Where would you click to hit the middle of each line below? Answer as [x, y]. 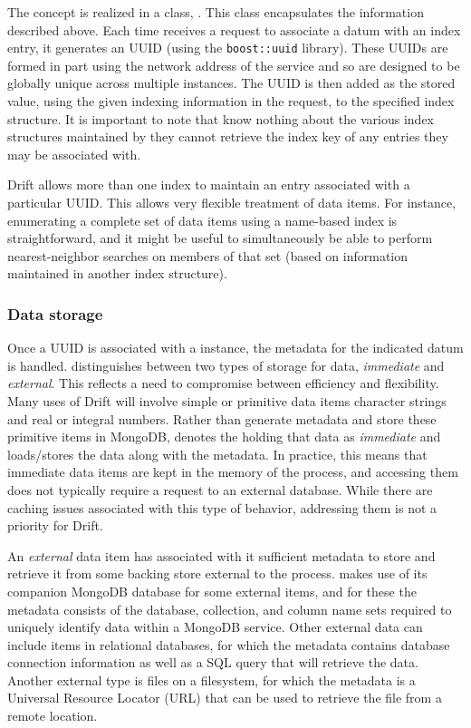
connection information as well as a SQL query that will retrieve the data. [213, 662]
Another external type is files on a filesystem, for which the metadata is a [211, 679]
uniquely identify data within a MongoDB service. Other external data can [215, 627]
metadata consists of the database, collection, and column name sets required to [230, 609]
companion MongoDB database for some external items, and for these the [212, 591]
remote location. [53, 716]
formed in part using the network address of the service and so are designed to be [234, 65]
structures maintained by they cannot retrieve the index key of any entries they [228, 136]
